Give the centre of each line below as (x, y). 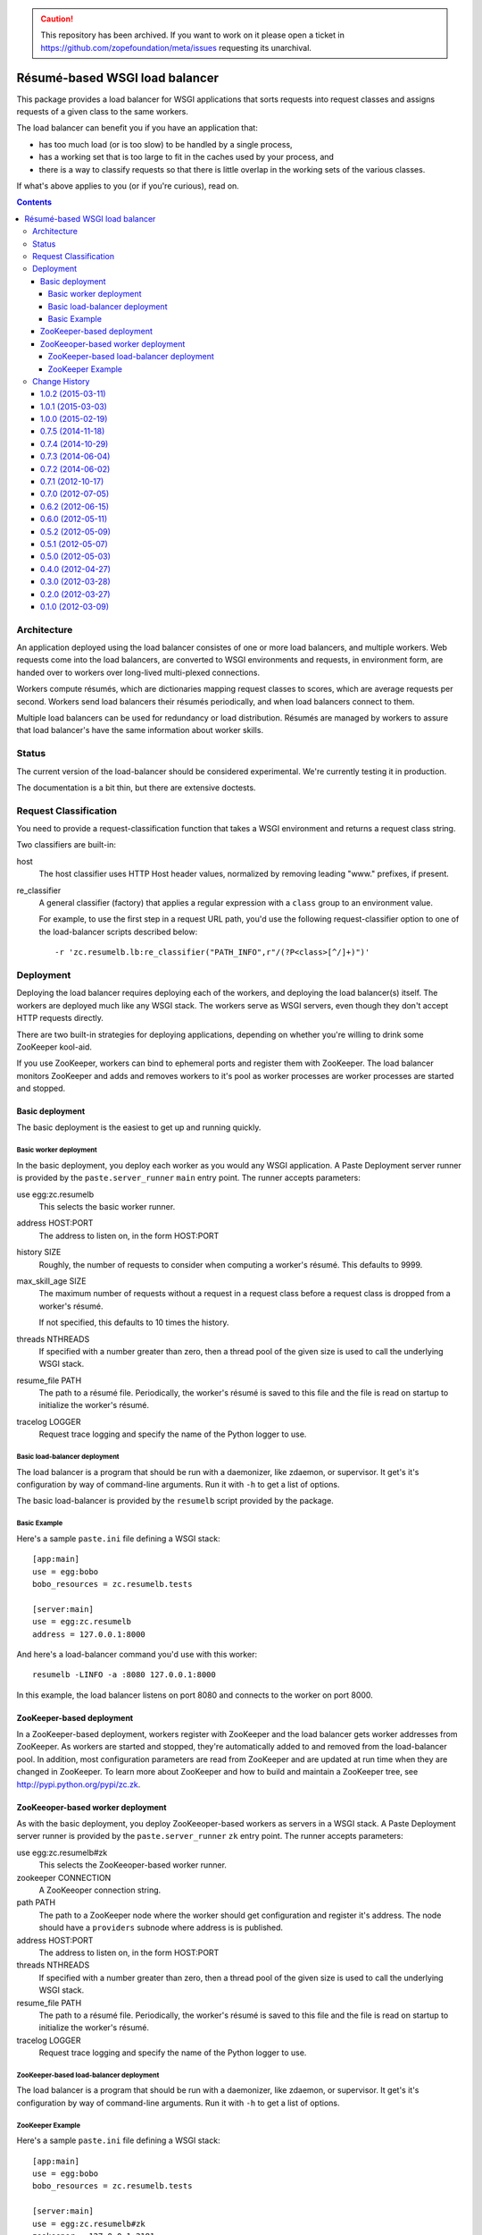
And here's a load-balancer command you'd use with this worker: (137, 1654)
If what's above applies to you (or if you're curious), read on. (128, 186)
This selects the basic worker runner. (107, 1207)
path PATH (36, 1902)
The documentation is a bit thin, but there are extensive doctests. (136, 788)
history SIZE (39, 1252)
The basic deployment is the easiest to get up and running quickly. (139, 1127)
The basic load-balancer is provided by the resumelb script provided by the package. (175, 1501)
